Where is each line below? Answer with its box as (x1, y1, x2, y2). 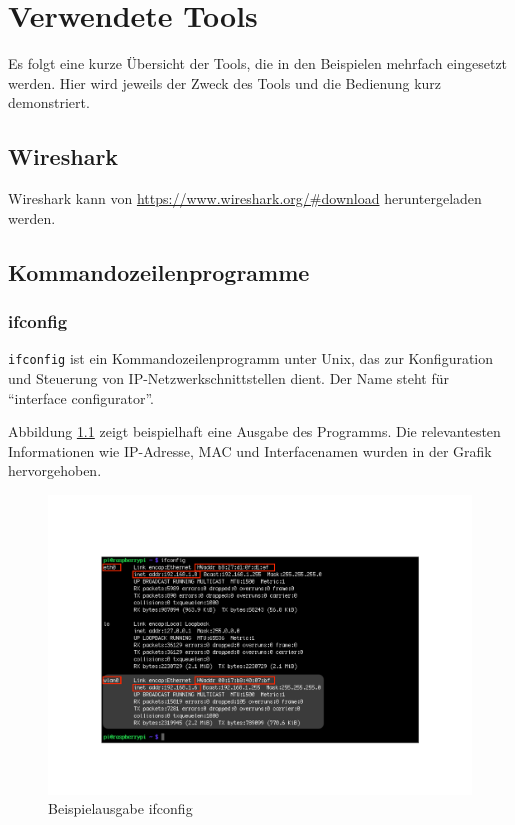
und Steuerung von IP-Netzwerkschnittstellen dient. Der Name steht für (8, 367, 449, 388)
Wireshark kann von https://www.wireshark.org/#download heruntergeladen (8, 188, 482, 209)
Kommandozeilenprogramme (8, 256, 310, 287)
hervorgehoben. (8, 460, 102, 481)
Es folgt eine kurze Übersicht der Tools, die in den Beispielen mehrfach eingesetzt (8, 53, 508, 74)
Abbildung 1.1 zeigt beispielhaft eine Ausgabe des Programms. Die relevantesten (8, 421, 501, 442)
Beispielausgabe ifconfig (48, 798, 193, 819)
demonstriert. (8, 92, 90, 113)
